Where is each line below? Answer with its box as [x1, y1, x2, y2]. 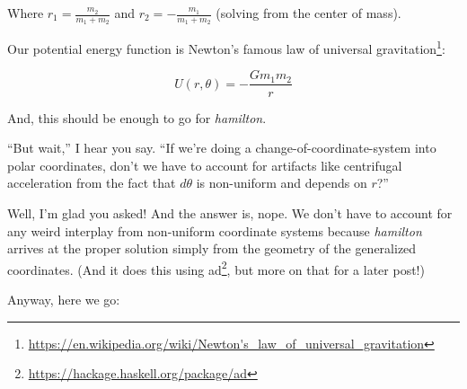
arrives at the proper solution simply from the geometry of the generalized [7, 239, 417, 258]
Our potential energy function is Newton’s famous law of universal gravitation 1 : [7, 37, 445, 57]
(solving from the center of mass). [216, 4, 401, 22]
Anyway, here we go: [7, 289, 120, 308]
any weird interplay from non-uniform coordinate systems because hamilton [7, 221, 422, 240]
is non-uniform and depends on [196, 173, 367, 192]
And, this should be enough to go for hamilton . [7, 108, 267, 127]
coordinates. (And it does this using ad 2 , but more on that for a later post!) [7, 257, 425, 278]
